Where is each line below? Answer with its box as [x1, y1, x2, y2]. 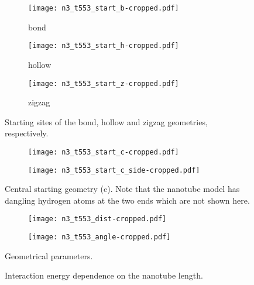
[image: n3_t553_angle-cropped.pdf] [28, 233, 171, 242]
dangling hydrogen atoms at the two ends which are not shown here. [5, 194, 250, 206]
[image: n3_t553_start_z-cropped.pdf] [28, 79, 179, 88]
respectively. [5, 127, 49, 139]
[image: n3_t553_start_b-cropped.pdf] [28, 4, 179, 12]
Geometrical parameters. [5, 249, 93, 262]
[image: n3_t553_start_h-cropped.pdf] [28, 42, 179, 50]
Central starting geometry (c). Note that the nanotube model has [5, 183, 240, 195]
